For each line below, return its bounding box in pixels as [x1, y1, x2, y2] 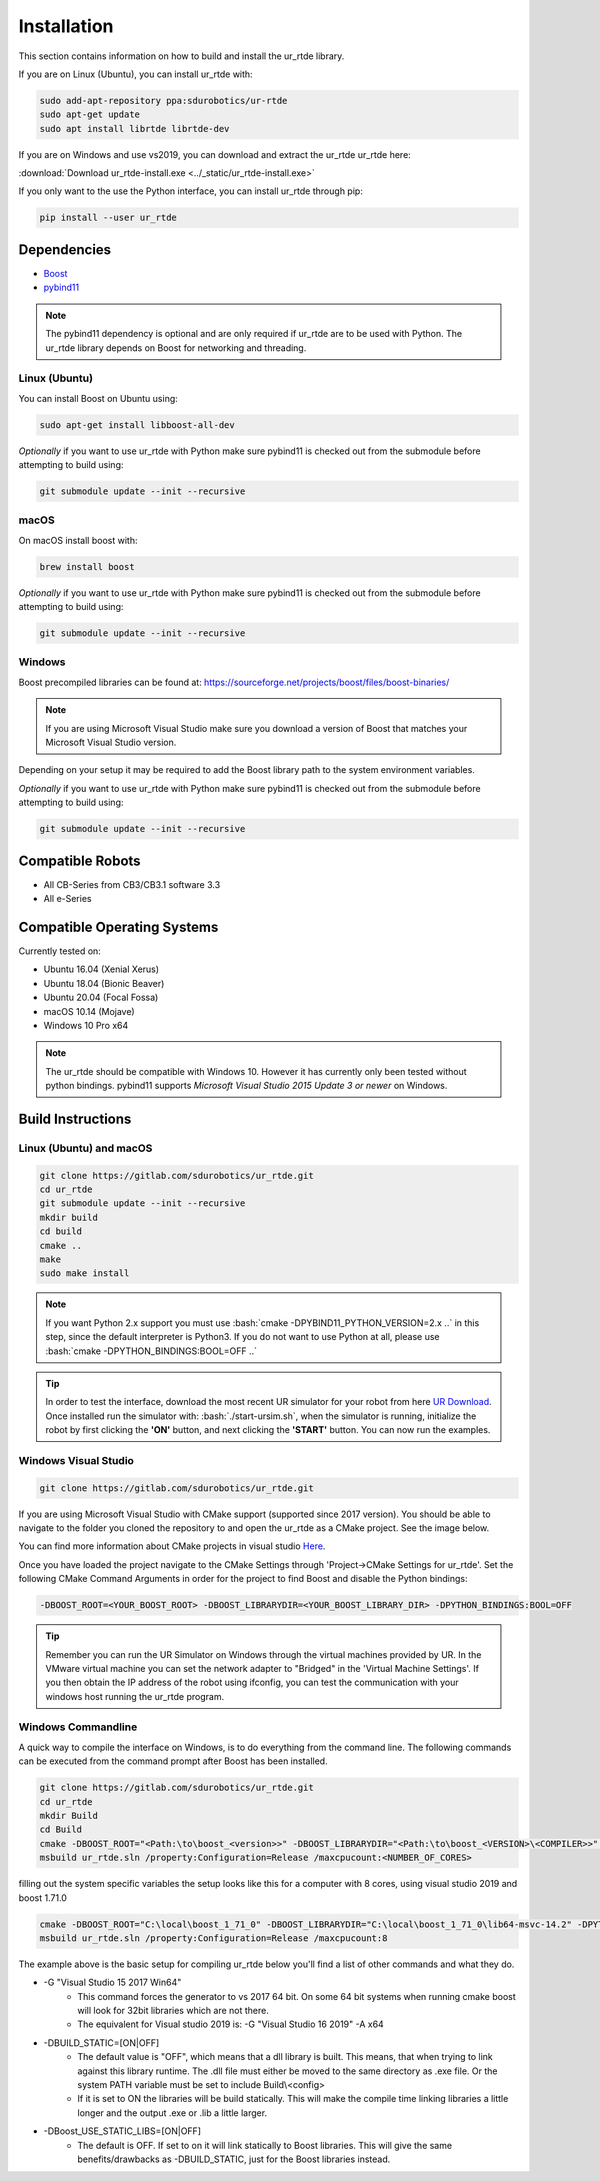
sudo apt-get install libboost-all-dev [39, 419, 235, 430]
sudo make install [39, 1268, 130, 1279]
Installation [18, 15, 114, 37]
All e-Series [43, 893, 92, 905]
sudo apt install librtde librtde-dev [39, 123, 230, 134]
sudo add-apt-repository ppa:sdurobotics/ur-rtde [39, 95, 288, 106]
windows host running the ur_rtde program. [45, 1690, 225, 1702]
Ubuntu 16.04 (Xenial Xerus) [43, 963, 160, 975]
